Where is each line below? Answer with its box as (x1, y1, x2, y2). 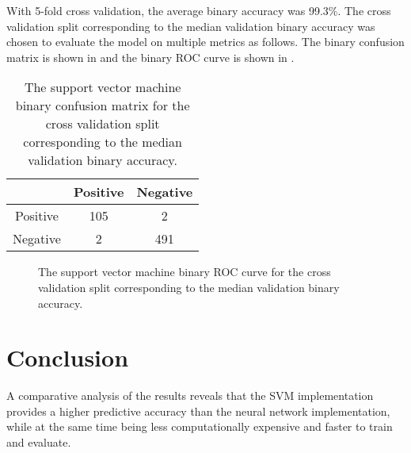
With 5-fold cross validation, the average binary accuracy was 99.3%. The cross (6, 2, 391, 18)
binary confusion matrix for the (15, 96, 190, 115)
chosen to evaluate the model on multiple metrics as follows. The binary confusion (6, 33, 405, 50)
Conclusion (6, 341, 129, 374)
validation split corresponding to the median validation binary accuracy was (6, 17, 375, 34)
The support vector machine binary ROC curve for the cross (38, 263, 331, 280)
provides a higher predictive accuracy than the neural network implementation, (6, 402, 390, 419)
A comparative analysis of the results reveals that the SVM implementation (6, 387, 374, 404)
